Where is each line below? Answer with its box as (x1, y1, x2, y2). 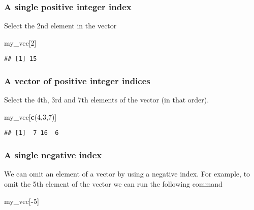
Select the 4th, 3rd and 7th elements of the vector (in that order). (4, 94, 209, 105)
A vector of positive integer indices (4, 74, 150, 87)
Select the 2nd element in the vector (4, 20, 117, 31)
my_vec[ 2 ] (4, 37, 37, 48)
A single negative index (4, 149, 102, 161)
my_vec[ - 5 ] (4, 195, 39, 206)
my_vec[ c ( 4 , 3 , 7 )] (4, 111, 57, 122)
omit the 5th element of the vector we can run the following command (4, 178, 223, 189)
